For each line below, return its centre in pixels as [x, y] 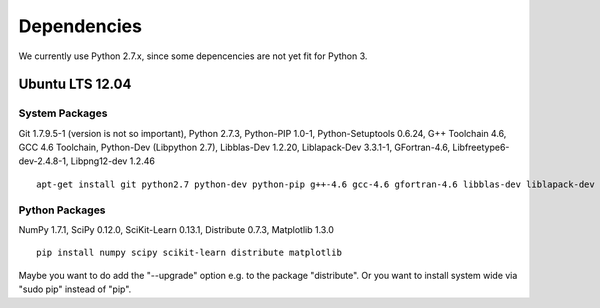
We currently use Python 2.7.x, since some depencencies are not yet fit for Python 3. [193, 56]
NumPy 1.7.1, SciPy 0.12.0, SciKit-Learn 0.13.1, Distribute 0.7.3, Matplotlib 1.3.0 [176, 230]
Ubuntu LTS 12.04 [75, 84]
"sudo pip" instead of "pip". [75, 289]
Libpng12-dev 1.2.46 [112, 161]
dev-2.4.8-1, [43, 161]
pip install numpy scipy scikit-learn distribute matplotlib [189, 253]
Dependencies [80, 26]
